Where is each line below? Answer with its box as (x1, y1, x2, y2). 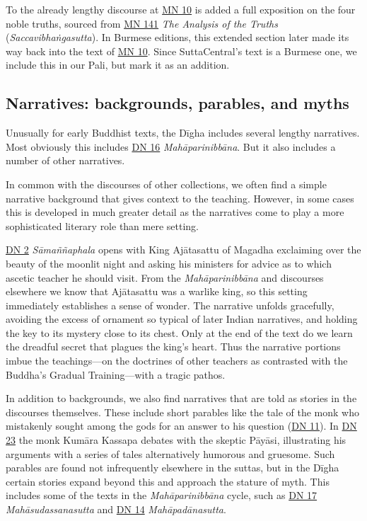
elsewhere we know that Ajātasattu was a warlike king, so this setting (6, 284, 308, 299)
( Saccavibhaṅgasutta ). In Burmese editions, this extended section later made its (6, 30, 349, 45)
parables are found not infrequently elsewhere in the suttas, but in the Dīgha (6, 460, 339, 475)
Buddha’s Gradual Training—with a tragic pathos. (6, 367, 226, 382)
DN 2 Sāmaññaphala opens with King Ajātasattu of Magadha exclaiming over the (6, 242, 361, 257)
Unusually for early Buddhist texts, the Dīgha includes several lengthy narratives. (6, 125, 360, 140)
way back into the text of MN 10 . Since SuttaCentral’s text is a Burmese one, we (6, 43, 357, 58)
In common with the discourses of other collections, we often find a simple (6, 176, 327, 191)
